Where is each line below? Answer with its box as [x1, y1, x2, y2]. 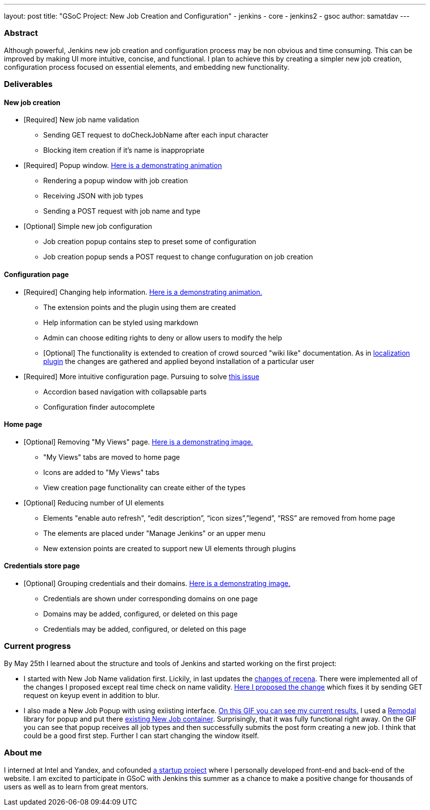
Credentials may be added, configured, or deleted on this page [43, 625, 246, 633]
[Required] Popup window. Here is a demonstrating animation [24, 161, 222, 170]
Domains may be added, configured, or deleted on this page [43, 610, 238, 618]
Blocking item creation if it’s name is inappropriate [43, 146, 205, 155]
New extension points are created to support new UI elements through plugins [43, 544, 296, 553]
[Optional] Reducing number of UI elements [24, 498, 164, 507]
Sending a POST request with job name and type [43, 207, 201, 216]
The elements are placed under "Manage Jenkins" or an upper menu [43, 529, 266, 537]
